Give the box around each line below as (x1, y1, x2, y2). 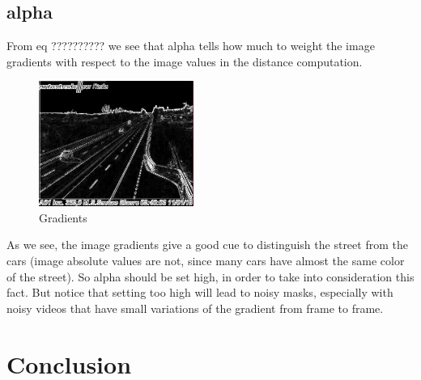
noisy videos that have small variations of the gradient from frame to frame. (6, 299, 384, 316)
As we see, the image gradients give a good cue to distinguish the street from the (6, 236, 408, 253)
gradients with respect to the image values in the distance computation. (6, 53, 363, 70)
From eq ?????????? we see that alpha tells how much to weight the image (6, 37, 375, 54)
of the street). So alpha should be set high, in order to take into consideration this (6, 268, 415, 285)
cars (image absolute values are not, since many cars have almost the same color (6, 252, 405, 269)
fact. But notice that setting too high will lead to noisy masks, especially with (6, 284, 393, 301)
